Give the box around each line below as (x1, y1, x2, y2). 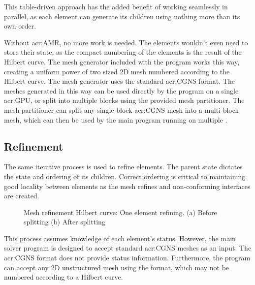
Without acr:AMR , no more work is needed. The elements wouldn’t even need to (4, 37, 248, 47)
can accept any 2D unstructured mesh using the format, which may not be (4, 262, 229, 272)
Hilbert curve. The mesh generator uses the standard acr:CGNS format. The (4, 76, 235, 86)
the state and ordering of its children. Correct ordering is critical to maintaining (4, 171, 246, 181)
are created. (4, 190, 39, 201)
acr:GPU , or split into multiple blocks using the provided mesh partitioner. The (4, 95, 245, 105)
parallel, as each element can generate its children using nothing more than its (4, 11, 240, 21)
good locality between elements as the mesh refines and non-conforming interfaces (4, 181, 251, 191)
